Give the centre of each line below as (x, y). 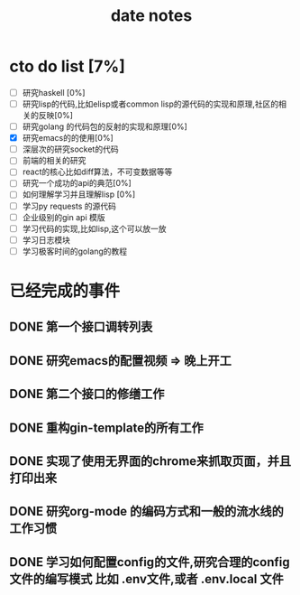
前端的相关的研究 (54, 161)
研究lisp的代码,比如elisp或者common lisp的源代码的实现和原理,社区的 (150, 104)
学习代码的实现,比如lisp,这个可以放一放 (94, 228)
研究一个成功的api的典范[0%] (77, 183)
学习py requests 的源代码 (69, 206)
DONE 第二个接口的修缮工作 (87, 394)
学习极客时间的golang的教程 (75, 251)
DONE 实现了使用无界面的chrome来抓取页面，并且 (150, 461)
